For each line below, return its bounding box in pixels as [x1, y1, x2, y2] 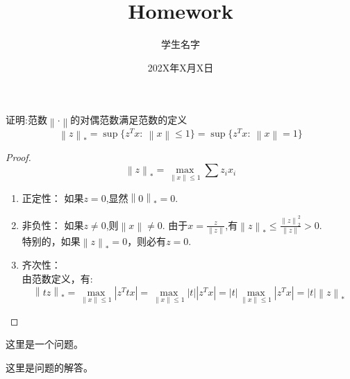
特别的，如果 [22, 234, 81, 249]
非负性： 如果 [22, 217, 84, 232]
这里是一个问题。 [6, 337, 83, 351]
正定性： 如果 [22, 191, 84, 205]
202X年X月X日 [147, 60, 214, 74]
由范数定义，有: [22, 271, 93, 286]
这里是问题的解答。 [6, 360, 93, 375]
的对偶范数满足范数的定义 [70, 112, 187, 127]
